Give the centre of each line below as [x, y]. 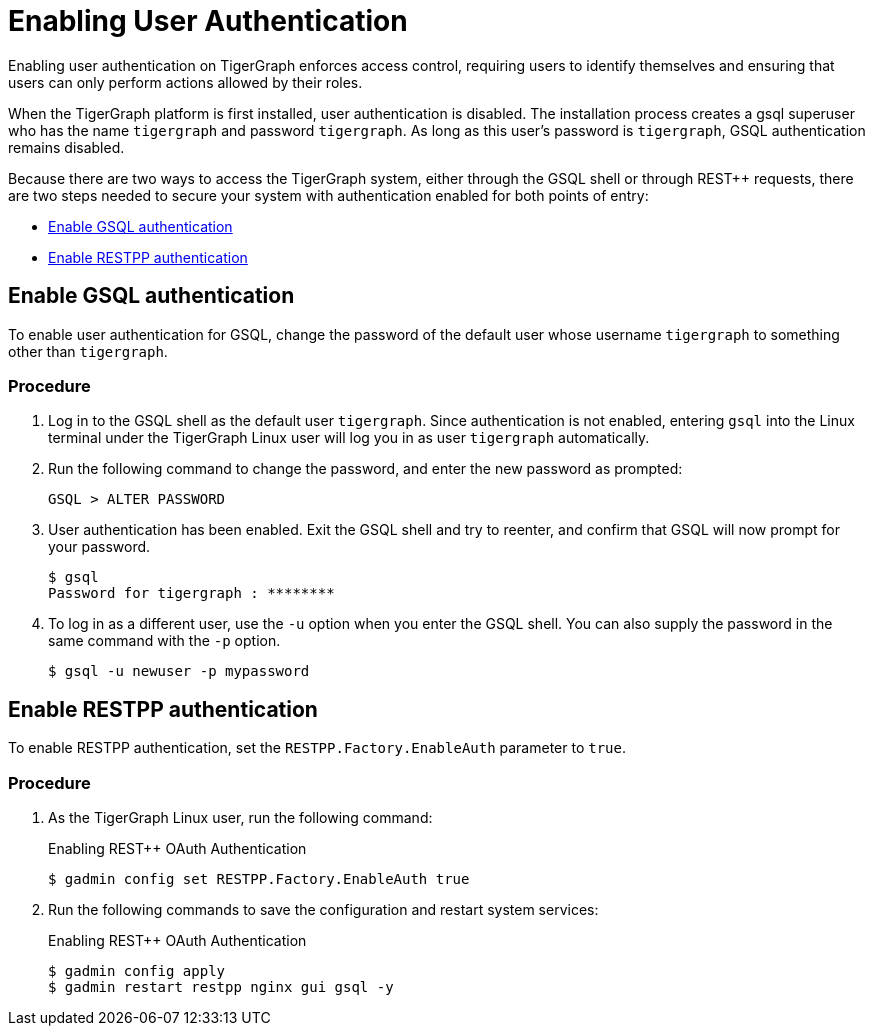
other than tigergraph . [88, 351]
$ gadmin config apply [137, 970]
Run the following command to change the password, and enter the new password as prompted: [365, 469]
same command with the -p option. [164, 641]
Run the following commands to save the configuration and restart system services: [323, 909]
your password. [99, 547]
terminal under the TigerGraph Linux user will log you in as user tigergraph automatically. [349, 438]
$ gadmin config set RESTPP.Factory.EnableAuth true [259, 878]
